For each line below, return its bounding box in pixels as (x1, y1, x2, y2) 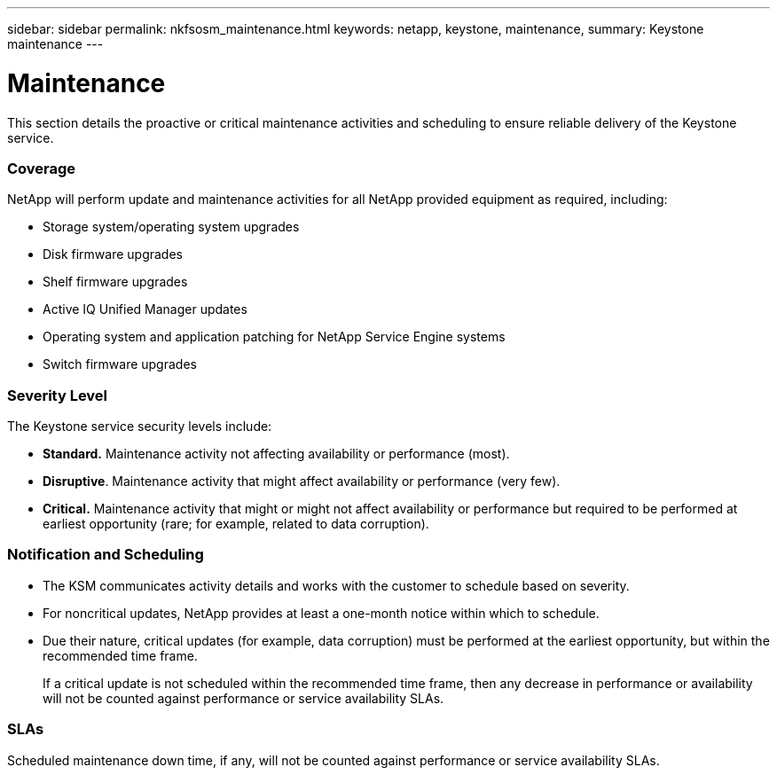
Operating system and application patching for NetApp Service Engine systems (43, 329, 506, 345)
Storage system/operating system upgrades (43, 219, 300, 235)
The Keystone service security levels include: (7, 419, 272, 434)
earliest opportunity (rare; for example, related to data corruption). (43, 516, 429, 531)
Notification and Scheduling (7, 545, 204, 564)
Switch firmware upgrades (43, 356, 197, 372)
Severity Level (7, 386, 108, 404)
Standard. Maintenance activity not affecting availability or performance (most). (43, 446, 510, 461)
